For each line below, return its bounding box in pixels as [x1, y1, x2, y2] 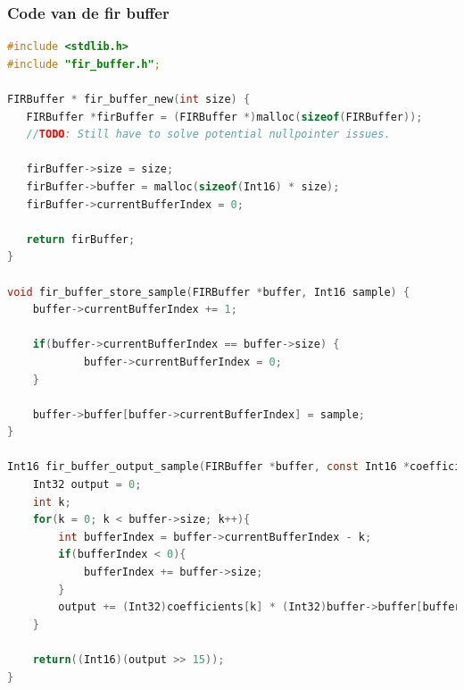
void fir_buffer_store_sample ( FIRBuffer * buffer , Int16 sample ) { [7, 285, 410, 299]
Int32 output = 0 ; [32, 478, 142, 492]
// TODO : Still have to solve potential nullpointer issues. [26, 128, 391, 141]
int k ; [32, 495, 71, 509]
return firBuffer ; [26, 232, 136, 246]
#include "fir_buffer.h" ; [7, 57, 161, 71]
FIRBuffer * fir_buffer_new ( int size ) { [7, 93, 251, 105]
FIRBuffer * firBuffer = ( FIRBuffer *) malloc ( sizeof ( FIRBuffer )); [26, 110, 423, 123]
